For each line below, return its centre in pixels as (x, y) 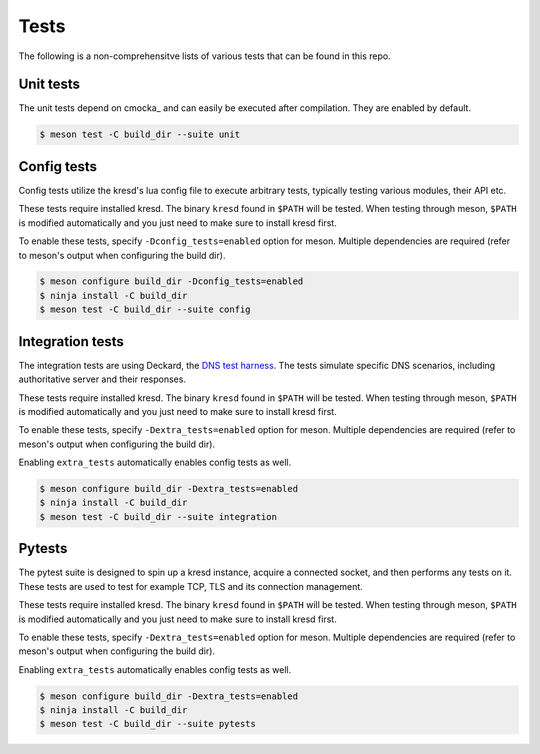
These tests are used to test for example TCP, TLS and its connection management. (191, 586)
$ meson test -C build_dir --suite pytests (148, 724)
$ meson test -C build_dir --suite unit (139, 134)
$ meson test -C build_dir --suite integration (158, 516)
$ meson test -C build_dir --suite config (145, 309)
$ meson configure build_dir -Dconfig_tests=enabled (171, 281)
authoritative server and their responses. (102, 379)
